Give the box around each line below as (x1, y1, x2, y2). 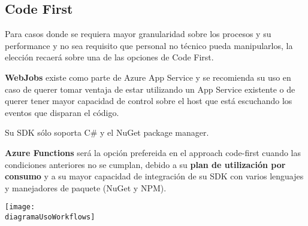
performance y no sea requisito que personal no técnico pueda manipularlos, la (5, 39, 293, 51)
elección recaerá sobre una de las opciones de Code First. (5, 51, 214, 63)
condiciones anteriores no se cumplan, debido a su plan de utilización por (5, 158, 286, 170)
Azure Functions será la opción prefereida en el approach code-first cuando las (5, 146, 301, 158)
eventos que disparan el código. (5, 106, 119, 118)
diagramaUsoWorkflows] (5, 212, 95, 221)
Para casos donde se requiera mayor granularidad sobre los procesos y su (5, 28, 271, 40)
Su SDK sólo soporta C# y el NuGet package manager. (5, 126, 209, 139)
